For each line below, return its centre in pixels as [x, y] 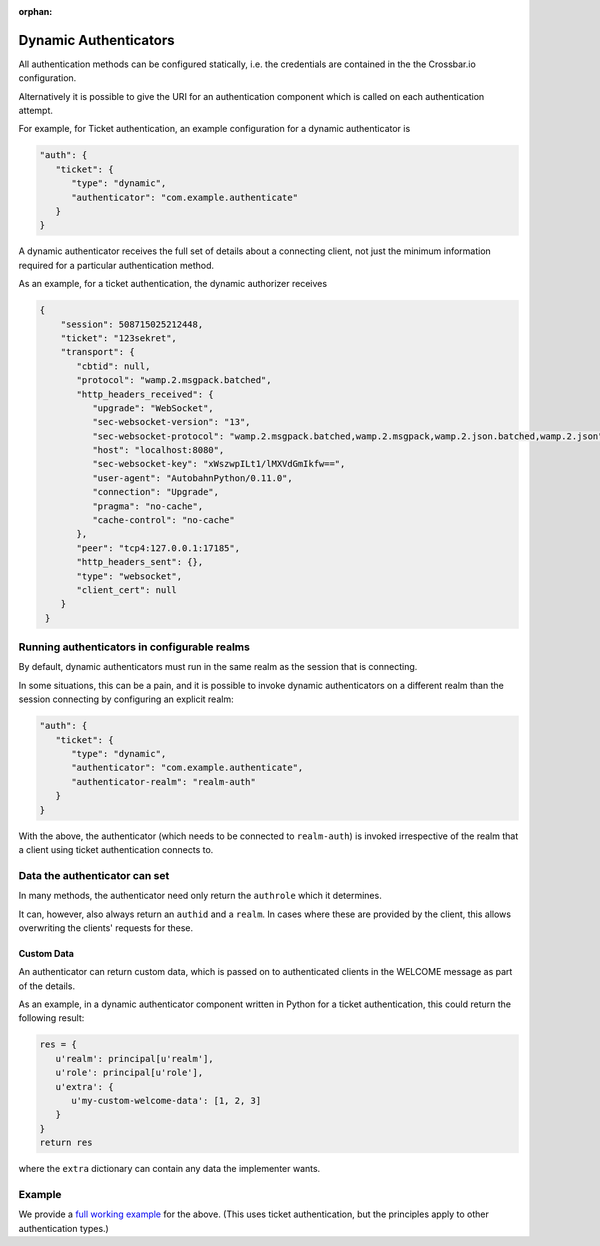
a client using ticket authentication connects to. [116, 849]
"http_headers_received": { [145, 394]
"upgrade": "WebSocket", [152, 408]
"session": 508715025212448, [132, 324]
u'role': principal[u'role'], [129, 1073]
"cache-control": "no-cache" [163, 520]
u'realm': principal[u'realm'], [134, 1058]
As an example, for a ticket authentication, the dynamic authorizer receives [173, 284]
